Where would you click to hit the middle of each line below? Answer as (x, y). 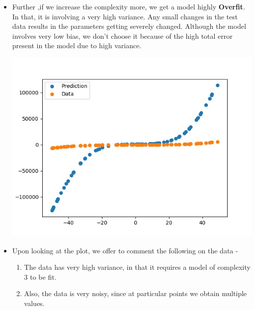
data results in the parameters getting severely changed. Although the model (129, 26)
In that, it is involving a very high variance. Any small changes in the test (125, 16)
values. (34, 303)
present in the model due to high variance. (77, 45)
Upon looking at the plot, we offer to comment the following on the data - (125, 250)
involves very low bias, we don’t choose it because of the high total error (122, 36)
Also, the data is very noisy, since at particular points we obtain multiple (135, 293)
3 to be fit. (40, 276)
